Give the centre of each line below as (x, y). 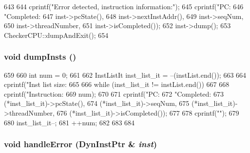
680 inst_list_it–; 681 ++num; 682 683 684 (69, 122)
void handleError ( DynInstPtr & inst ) (81, 144)
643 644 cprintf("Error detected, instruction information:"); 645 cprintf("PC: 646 (124, 6)
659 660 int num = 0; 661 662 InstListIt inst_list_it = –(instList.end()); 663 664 (125, 75)
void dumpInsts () (40, 57)
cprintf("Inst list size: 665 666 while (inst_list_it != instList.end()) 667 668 (117, 84)
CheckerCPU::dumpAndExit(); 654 (56, 35)
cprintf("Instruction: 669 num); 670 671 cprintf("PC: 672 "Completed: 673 (114, 93)
